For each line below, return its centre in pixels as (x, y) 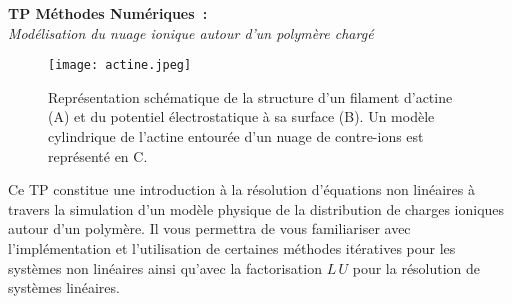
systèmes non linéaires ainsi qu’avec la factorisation (165, 267)
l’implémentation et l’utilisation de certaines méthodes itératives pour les (232, 248)
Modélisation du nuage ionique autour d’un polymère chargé (191, 32)
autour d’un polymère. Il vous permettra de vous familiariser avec (209, 228)
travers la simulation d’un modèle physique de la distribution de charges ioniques (256, 208)
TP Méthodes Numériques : (108, 13)
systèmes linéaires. (64, 287)
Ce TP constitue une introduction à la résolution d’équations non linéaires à (241, 189)
